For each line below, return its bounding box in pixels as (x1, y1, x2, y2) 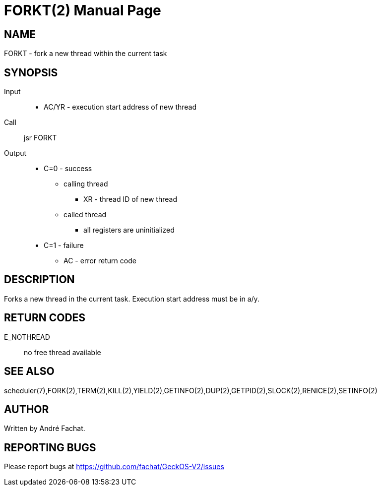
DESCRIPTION (4, 273, 75, 286)
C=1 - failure (44, 241, 84, 250)
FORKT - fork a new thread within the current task (4, 49, 167, 58)
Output (4, 149, 26, 158)
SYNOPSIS (4, 66, 58, 79)
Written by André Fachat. (4, 424, 85, 433)
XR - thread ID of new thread (83, 195, 177, 204)
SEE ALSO (4, 365, 55, 378)
